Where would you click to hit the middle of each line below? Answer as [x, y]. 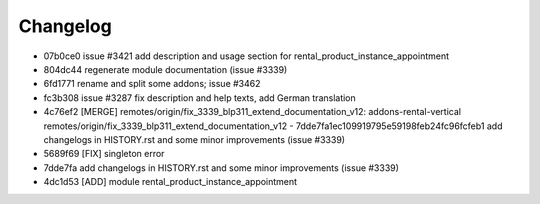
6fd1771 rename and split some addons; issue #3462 [152, 84]
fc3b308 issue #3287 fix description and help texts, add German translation [200, 97]
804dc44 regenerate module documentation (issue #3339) [165, 69]
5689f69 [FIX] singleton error [104, 154]
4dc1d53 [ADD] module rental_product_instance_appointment [170, 182]
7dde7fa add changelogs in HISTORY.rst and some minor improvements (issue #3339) [221, 167]
